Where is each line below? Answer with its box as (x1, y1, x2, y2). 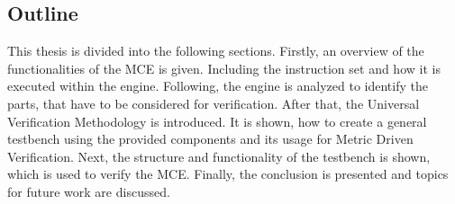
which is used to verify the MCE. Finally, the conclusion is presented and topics (7, 164, 449, 183)
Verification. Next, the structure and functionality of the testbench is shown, (7, 146, 431, 165)
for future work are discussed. (7, 182, 170, 200)
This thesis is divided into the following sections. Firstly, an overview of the (7, 41, 424, 60)
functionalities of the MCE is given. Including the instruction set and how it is (7, 58, 441, 77)
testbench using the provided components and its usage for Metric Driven (7, 129, 414, 148)
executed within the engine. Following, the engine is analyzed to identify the (7, 76, 428, 95)
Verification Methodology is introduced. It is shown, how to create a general (7, 111, 427, 130)
